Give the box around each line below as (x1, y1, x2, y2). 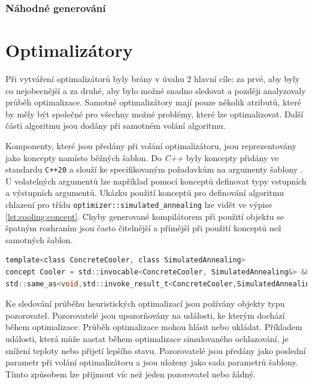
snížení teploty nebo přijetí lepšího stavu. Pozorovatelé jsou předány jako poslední (5, 344, 306, 356)
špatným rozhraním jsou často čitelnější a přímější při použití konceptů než (5, 222, 281, 234)
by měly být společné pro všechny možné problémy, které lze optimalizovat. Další (5, 107, 304, 120)
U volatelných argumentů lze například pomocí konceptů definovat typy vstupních (5, 174, 307, 187)
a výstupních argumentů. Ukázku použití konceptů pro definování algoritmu (5, 186, 284, 199)
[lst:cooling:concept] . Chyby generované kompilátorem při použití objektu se (5, 210, 284, 222)
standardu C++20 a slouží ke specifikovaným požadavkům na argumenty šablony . (5, 163, 303, 176)
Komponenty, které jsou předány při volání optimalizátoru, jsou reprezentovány (5, 139, 296, 152)
